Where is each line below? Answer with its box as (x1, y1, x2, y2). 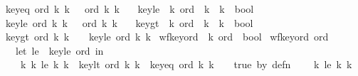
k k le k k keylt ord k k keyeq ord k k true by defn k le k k (20, 57, 352, 72)
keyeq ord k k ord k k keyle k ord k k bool (6, 1, 254, 16)
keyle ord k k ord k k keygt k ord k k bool (6, 15, 253, 30)
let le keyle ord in (15, 43, 104, 58)
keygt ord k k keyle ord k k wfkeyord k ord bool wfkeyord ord (6, 29, 329, 44)
